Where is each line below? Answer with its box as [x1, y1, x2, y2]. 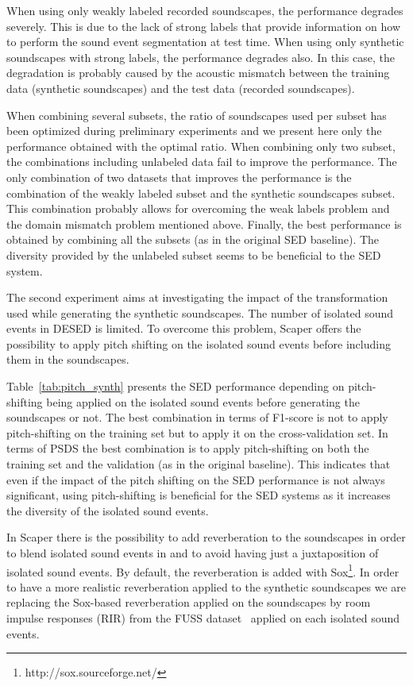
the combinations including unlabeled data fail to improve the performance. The [6, 153, 397, 170]
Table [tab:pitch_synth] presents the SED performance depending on [6, 378, 345, 395]
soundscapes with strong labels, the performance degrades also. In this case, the [6, 48, 395, 65]
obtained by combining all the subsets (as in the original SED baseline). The [6, 231, 380, 248]
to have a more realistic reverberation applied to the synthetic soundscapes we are [6, 578, 407, 595]
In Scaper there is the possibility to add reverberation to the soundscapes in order [6, 529, 406, 545]
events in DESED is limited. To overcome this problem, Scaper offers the [6, 320, 361, 337]
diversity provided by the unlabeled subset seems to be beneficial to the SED [6, 246, 381, 263]
